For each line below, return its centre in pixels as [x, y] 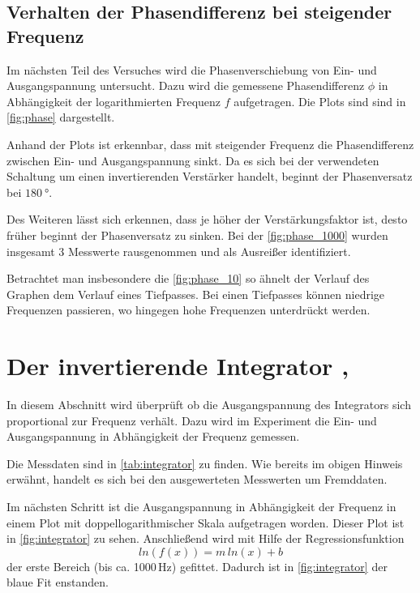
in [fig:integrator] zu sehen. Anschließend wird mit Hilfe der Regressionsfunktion [206, 538]
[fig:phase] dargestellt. [61, 117]
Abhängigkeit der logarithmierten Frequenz [114, 101]
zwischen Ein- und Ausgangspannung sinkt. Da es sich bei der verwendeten [193, 160]
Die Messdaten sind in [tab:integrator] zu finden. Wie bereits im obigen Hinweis [205, 463]
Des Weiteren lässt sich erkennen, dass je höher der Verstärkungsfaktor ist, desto [207, 219]
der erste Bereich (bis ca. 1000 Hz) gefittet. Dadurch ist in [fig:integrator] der [197, 566]
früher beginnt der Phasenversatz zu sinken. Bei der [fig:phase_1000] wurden [197, 235]
